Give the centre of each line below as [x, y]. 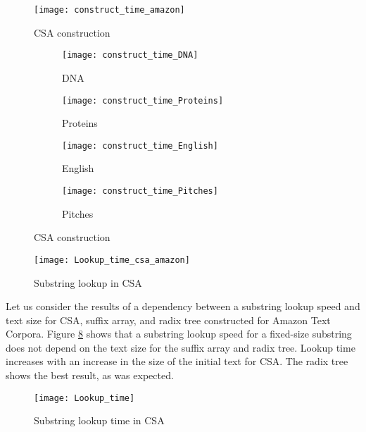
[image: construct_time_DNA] [130, 55]
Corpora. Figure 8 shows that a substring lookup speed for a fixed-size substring [179, 334]
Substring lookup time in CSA [99, 420]
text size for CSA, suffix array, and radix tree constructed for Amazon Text [168, 320]
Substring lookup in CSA [88, 282]
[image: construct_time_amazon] [109, 10]
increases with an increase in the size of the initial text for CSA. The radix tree [177, 361]
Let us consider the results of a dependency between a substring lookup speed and [183, 306]
